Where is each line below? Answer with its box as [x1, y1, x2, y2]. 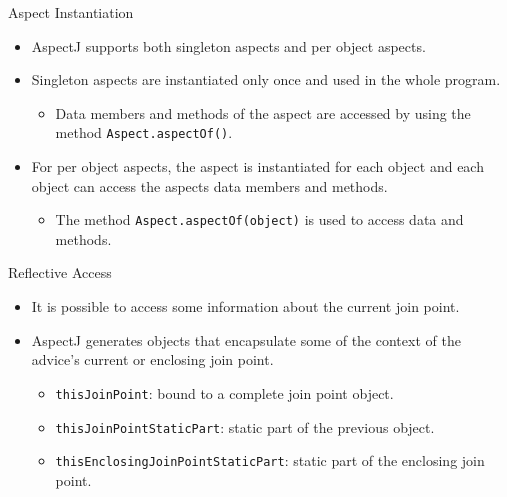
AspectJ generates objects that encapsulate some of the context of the [31, 329, 461, 350]
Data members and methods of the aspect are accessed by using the [55, 102, 471, 123]
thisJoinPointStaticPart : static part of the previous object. [55, 416, 435, 437]
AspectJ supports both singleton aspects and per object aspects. [31, 35, 426, 56]
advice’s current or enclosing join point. [31, 349, 274, 370]
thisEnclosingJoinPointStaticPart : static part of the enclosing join [55, 450, 485, 471]
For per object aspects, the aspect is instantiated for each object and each [31, 156, 484, 177]
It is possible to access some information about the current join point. [31, 296, 460, 317]
